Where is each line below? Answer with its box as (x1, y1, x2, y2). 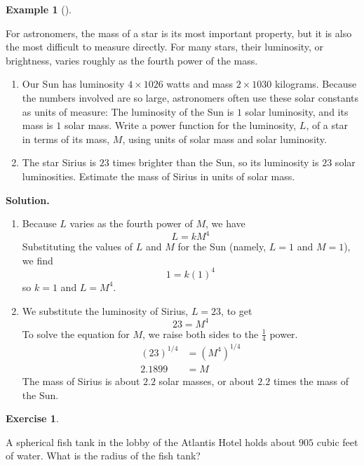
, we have (205, 216, 245, 231)
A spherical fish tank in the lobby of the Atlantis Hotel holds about (6, 434, 296, 449)
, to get (221, 303, 252, 318)
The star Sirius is (22, 155, 97, 170)
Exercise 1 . (6, 411, 59, 426)
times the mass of (273, 373, 349, 388)
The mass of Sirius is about (22, 373, 140, 388)
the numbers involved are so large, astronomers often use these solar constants (22, 90, 359, 105)
